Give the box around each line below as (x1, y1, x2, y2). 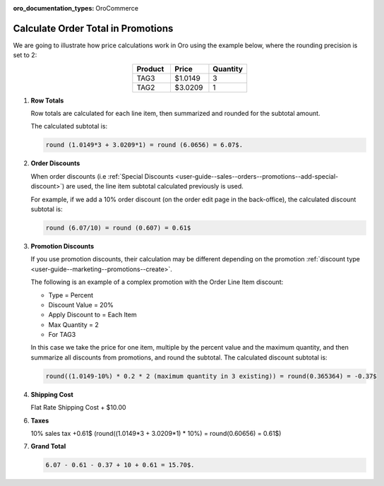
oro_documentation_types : (13, 4, 95, 12)
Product (136, 64, 164, 73)
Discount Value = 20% (48, 300, 114, 309)
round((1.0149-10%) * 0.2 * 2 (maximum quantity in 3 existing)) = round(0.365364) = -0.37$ (45, 372, 377, 380)
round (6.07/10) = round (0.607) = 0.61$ (45, 223, 191, 232)
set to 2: (13, 51, 37, 59)
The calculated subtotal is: (30, 122, 108, 131)
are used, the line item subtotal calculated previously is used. (66, 182, 244, 191)
